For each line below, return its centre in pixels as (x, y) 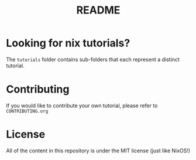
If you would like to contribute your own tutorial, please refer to (82, 105)
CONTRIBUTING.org (27, 111)
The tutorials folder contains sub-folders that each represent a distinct (93, 59)
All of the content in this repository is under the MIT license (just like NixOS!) (98, 151)
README (98, 10)
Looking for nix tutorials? (68, 43)
